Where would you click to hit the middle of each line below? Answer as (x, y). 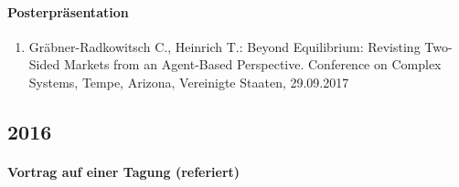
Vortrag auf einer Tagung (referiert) (124, 171)
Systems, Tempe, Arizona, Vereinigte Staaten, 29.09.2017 (189, 82)
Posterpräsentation (68, 11)
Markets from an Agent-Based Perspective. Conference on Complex (252, 64)
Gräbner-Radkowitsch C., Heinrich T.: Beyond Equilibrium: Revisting (224, 46)
